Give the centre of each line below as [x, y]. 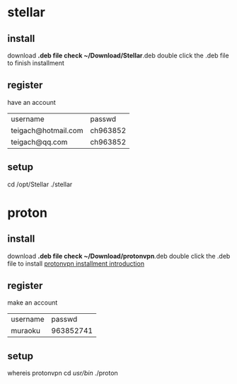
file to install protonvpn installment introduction [76, 264]
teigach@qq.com [39, 142]
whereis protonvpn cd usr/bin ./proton [63, 373]
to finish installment [36, 63]
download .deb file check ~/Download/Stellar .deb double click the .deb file [118, 55]
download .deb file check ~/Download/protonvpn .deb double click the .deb [119, 256]
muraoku [26, 331]
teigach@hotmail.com [47, 130]
